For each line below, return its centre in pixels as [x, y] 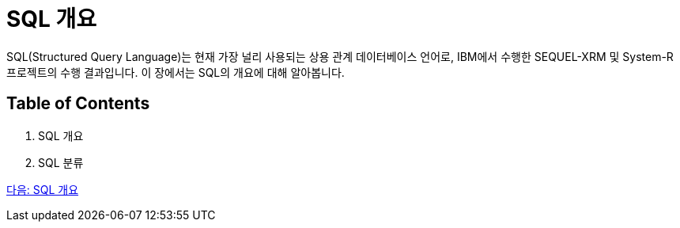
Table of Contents [78, 104]
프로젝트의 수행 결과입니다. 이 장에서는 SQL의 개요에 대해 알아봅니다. [176, 72]
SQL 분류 [61, 162]
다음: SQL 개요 [43, 189]
